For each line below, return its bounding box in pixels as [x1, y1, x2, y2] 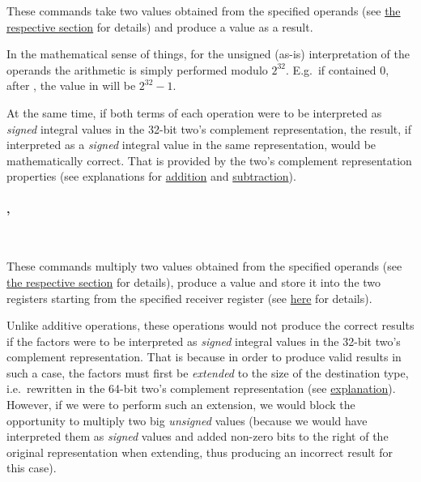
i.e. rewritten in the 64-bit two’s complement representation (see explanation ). [6, 380, 396, 397]
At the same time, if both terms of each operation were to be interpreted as [6, 104, 382, 121]
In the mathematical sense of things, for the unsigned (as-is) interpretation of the [6, 45, 410, 62]
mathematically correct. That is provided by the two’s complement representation [6, 151, 412, 168]
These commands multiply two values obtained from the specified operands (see [6, 258, 402, 275]
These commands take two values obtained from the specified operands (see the [6, 2, 401, 19]
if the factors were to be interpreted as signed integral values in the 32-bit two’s [6, 332, 401, 349]
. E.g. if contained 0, [286, 61, 389, 78]
